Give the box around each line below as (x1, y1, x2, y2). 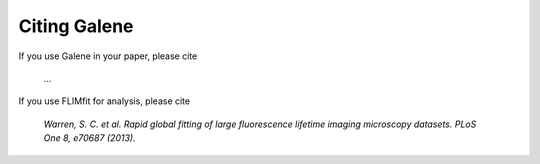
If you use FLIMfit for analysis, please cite (18, 95, 190, 107)
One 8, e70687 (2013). (43, 132, 136, 144)
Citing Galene (18, 15, 134, 37)
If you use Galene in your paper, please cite (18, 50, 198, 62)
